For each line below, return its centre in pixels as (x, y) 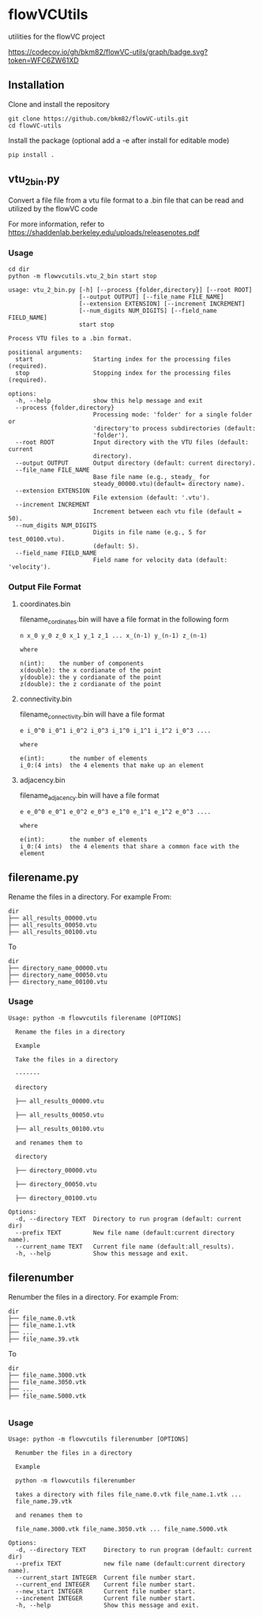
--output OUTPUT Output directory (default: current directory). (136, 463)
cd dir (19, 269)
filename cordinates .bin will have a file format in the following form (124, 621)
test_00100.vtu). (37, 540)
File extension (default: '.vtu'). (152, 498)
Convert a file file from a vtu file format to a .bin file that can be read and (126, 200)
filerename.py (43, 877)
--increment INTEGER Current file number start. (105, 1598)
